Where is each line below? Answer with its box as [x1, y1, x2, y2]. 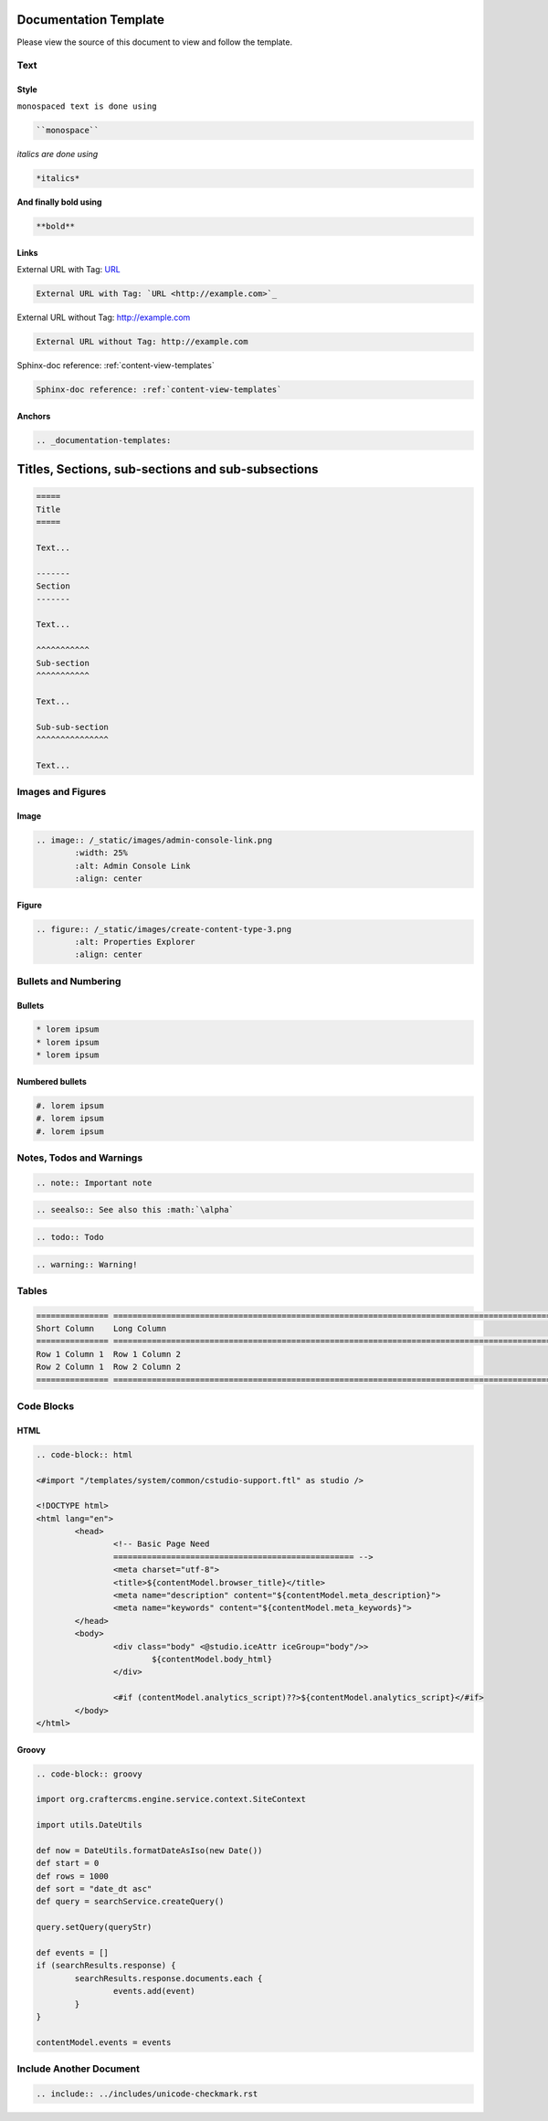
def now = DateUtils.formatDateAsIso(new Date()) [36, 1845, 263, 1855]
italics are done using [16, 149, 99, 160]
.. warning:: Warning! [36, 1259, 138, 1269]
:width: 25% [74, 848, 128, 858]
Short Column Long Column [36, 1323, 167, 1334]
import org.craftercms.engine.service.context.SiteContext [36, 1794, 306, 1805]
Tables [16, 1284, 47, 1297]
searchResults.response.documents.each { [74, 1973, 263, 1983]
